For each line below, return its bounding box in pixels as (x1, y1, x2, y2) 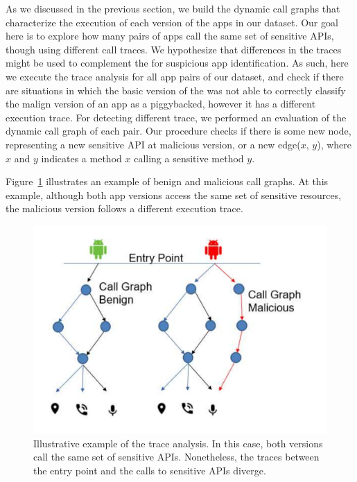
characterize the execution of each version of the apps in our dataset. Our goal (6, 15, 338, 29)
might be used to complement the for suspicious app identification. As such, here (6, 55, 349, 70)
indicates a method (41, 150, 122, 165)
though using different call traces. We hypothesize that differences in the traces (6, 42, 342, 56)
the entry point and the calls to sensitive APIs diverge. (33, 463, 266, 477)
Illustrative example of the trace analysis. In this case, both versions (33, 436, 323, 450)
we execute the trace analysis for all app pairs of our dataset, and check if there (6, 69, 344, 83)
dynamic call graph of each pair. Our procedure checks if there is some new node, (6, 123, 351, 138)
